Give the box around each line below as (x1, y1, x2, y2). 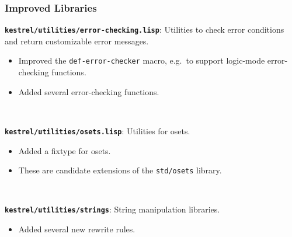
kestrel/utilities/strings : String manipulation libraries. (5, 203, 220, 215)
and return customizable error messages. (5, 34, 149, 47)
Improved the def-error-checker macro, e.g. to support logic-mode (18, 54, 265, 67)
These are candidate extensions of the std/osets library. (18, 164, 222, 176)
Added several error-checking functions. (18, 85, 159, 97)
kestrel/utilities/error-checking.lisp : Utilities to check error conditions (5, 23, 284, 36)
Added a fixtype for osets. (18, 144, 111, 156)
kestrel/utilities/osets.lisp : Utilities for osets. (5, 124, 190, 137)
